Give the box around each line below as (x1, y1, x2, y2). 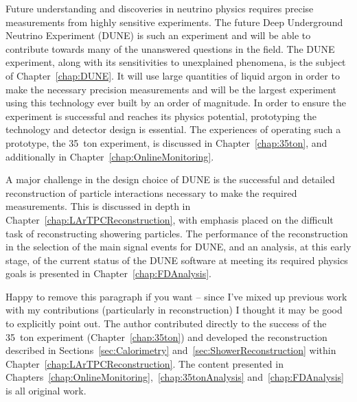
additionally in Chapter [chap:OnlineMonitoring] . (5, 149, 214, 163)
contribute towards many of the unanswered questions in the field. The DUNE (5, 41, 335, 56)
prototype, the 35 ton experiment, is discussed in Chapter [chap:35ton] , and (5, 135, 327, 150)
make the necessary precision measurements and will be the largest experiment (5, 82, 337, 96)
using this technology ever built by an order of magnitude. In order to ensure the (5, 95, 346, 110)
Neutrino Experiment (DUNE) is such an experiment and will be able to (5, 28, 311, 43)
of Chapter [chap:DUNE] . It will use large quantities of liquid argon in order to (5, 68, 340, 82)
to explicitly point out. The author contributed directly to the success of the (5, 316, 327, 331)
